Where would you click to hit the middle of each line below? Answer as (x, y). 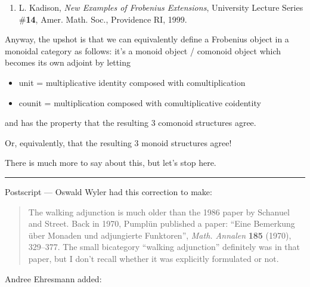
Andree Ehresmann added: (53, 278)
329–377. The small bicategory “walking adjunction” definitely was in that (164, 247)
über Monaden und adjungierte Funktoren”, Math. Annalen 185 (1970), (160, 235)
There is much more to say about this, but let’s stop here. (111, 163)
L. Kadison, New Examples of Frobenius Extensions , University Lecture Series (161, 7)
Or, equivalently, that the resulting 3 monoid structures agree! (118, 142)
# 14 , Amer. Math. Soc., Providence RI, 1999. (103, 19)
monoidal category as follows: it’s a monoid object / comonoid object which (143, 50)
